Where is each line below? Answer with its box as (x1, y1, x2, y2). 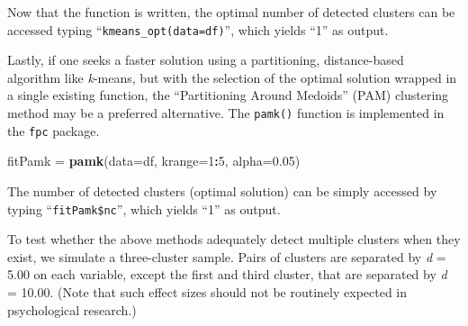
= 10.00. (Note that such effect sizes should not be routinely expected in (7, 282, 408, 301)
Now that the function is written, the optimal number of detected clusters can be (7, 3, 455, 21)
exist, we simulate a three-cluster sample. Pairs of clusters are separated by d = (7, 247, 446, 266)
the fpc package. (7, 121, 100, 140)
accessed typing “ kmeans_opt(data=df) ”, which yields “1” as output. (7, 20, 389, 39)
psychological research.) (7, 300, 137, 319)
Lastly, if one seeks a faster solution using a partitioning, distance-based (7, 50, 404, 69)
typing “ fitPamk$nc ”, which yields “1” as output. (7, 199, 281, 218)
